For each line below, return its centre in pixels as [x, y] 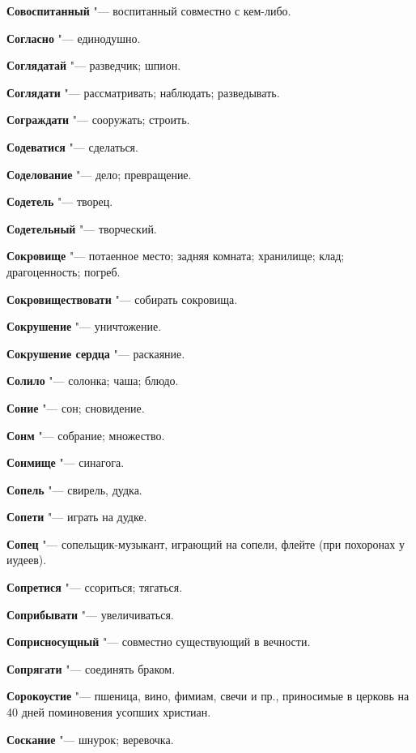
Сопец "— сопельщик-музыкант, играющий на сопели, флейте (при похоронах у [206, 543]
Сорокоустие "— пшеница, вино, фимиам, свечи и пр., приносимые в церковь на [208, 696]
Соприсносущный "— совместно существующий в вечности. [159, 642]
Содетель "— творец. [60, 201]
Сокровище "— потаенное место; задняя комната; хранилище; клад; [176, 256]
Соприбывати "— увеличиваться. [90, 614]
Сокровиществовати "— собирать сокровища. [122, 299]
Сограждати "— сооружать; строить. [98, 120]
